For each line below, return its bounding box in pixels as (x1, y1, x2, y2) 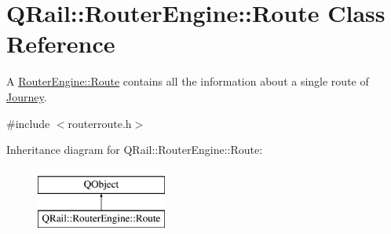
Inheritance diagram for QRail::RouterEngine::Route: (6, 141, 263, 158)
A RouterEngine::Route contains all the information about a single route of (6, 73, 369, 90)
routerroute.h (68, 115, 132, 131)
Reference (6, 27, 115, 60)
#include (6, 115, 50, 131)
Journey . (6, 88, 47, 104)
